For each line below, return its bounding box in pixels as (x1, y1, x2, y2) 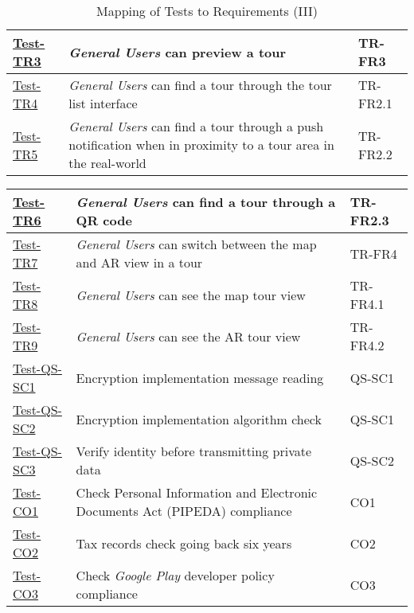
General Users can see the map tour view (76, 285, 306, 304)
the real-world (68, 154, 146, 172)
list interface (68, 94, 138, 112)
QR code (76, 211, 132, 229)
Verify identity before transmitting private (76, 442, 312, 460)
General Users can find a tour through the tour (68, 76, 332, 94)
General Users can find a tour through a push (68, 117, 324, 135)
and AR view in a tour (76, 253, 203, 271)
